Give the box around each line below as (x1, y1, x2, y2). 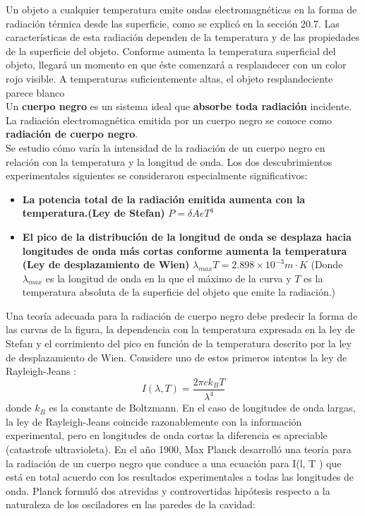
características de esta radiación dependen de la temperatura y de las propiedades (6, 30, 360, 44)
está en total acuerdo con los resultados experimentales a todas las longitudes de (6, 469, 354, 484)
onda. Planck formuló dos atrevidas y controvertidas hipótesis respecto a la (6, 483, 330, 498)
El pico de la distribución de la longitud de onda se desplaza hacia (22, 229, 352, 244)
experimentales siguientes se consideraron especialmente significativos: (6, 168, 308, 183)
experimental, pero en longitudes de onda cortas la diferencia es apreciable (6, 428, 328, 443)
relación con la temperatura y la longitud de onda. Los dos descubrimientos (6, 154, 333, 169)
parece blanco (6, 85, 65, 100)
